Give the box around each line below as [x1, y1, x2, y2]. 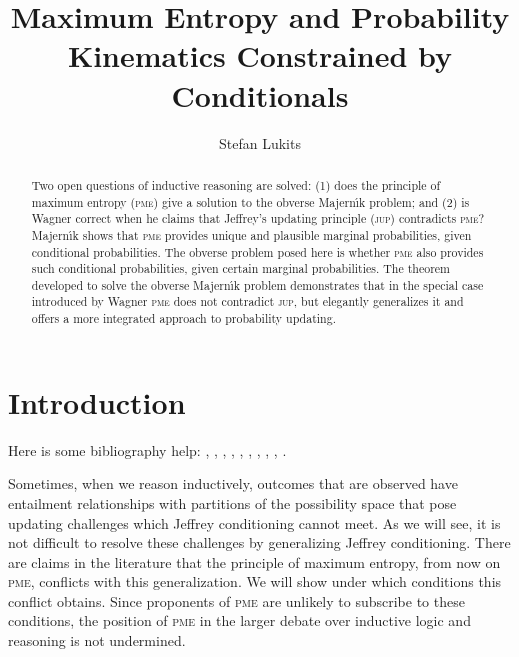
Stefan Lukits [219, 132, 301, 153]
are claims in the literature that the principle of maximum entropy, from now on [8, 551, 501, 572]
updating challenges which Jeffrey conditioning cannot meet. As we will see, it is [8, 512, 501, 533]
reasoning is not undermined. [8, 630, 186, 651]
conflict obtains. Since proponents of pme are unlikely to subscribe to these [8, 590, 465, 611]
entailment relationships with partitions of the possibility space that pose [8, 492, 457, 513]
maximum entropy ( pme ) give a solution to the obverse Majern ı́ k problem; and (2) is [31, 193, 470, 210]
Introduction [8, 381, 186, 422]
